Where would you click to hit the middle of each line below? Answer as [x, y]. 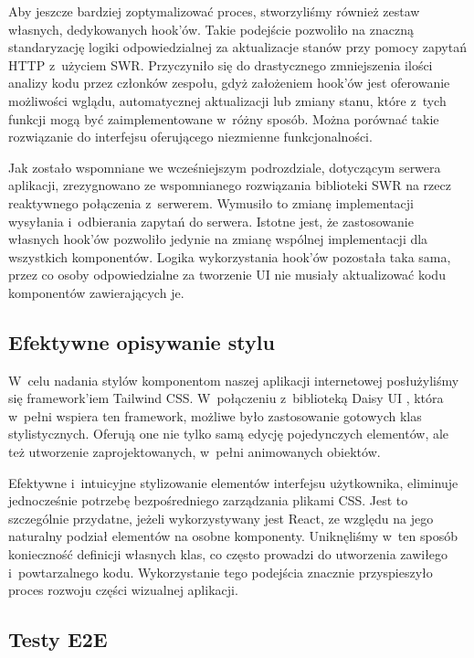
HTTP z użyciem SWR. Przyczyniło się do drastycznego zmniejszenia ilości [221, 64]
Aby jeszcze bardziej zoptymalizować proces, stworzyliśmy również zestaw [214, 11]
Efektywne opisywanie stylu [142, 341]
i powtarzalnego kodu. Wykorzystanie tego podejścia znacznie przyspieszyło [221, 572]
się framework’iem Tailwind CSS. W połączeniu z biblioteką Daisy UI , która [226, 398]
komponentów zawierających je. [96, 292]
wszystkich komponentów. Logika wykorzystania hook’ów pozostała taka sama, [230, 256]
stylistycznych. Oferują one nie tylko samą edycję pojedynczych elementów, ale [229, 434]
